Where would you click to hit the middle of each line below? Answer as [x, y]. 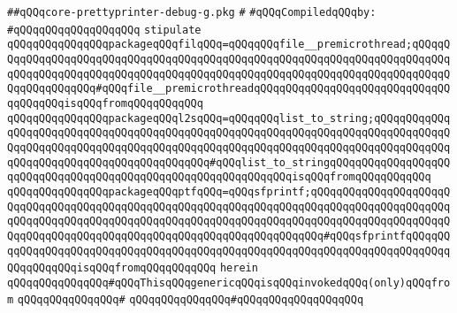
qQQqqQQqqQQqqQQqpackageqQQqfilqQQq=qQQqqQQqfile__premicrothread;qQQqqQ [229, 45]
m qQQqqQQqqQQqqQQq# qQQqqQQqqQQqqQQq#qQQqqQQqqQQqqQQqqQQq [186, 300]
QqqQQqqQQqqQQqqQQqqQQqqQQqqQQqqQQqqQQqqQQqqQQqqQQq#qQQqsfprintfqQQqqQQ [229, 236]
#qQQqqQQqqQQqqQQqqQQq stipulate [104, 30]
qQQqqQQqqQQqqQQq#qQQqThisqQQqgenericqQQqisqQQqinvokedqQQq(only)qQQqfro [229, 282]
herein [239, 268]
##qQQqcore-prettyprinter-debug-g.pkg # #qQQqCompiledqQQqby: [192, 12]
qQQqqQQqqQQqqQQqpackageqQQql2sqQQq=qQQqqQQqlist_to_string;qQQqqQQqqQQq [229, 118]
